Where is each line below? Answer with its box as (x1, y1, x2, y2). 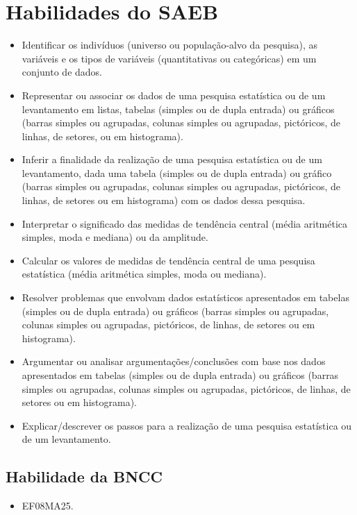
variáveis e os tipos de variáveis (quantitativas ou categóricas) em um (22, 51, 317, 65)
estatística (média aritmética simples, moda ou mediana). (22, 267, 267, 281)
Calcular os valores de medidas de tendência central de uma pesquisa (22, 253, 315, 267)
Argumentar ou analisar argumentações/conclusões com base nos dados (22, 354, 326, 369)
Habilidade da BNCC (6, 466, 163, 487)
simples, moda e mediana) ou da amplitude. (22, 230, 208, 244)
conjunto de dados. (22, 65, 103, 79)
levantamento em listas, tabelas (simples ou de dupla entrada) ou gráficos (22, 101, 335, 116)
